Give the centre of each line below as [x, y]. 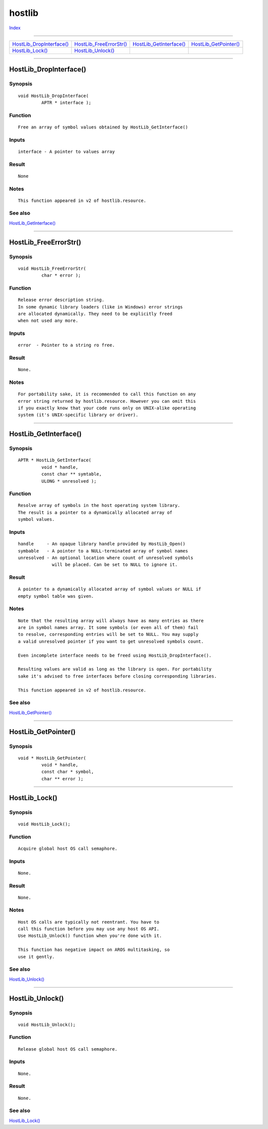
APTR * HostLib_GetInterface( [55, 460]
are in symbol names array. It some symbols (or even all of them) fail [108, 628]
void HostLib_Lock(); [44, 824]
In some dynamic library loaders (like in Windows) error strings [100, 307]
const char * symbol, [68, 772]
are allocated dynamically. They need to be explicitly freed [95, 314]
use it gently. [36, 957]
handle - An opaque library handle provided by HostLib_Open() [102, 544]
